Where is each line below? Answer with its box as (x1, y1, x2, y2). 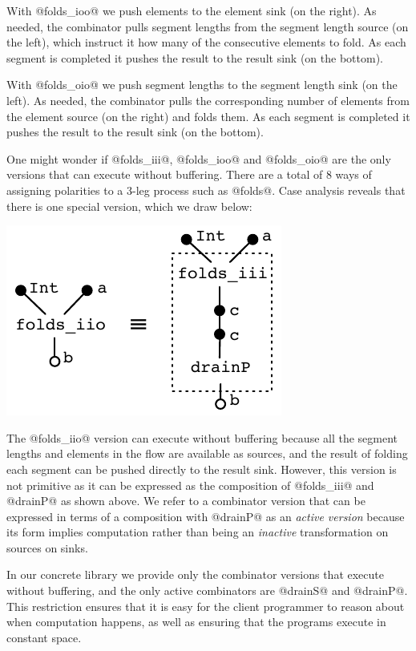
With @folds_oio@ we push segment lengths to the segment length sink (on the (6, 76, 398, 93)
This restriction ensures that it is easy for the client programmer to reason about (6, 597, 405, 614)
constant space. (6, 629, 82, 645)
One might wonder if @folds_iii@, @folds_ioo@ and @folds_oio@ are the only (6, 150, 391, 167)
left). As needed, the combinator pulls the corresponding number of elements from (6, 91, 410, 108)
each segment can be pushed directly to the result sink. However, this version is (6, 460, 397, 477)
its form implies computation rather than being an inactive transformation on (6, 524, 389, 540)
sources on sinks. (6, 539, 88, 556)
